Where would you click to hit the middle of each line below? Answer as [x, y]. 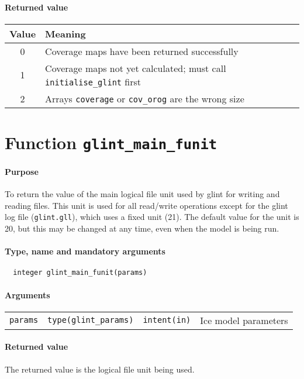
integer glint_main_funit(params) [80, 273]
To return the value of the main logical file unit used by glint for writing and [142, 194]
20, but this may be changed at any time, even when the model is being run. [142, 228]
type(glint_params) [91, 320]
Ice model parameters [244, 320]
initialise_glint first [93, 81]
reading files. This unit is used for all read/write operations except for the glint [146, 205]
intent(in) [167, 320]
